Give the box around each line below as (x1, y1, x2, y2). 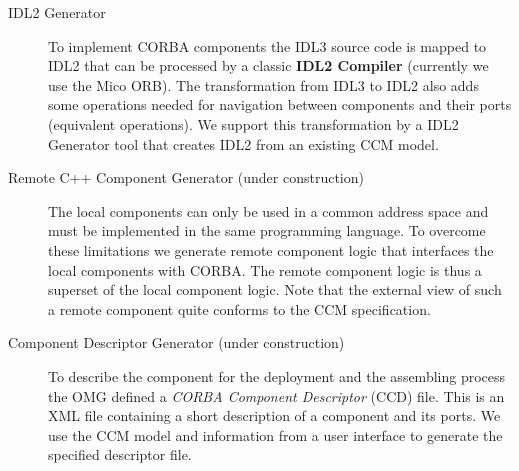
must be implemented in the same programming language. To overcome (48, 220, 486, 241)
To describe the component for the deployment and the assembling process (48, 365, 506, 386)
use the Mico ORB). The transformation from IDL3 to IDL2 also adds (48, 74, 479, 95)
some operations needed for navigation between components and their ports (48, 94, 512, 115)
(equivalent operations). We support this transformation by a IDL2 (48, 113, 459, 134)
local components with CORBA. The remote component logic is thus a (48, 259, 482, 280)
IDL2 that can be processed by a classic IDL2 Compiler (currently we (48, 55, 489, 76)
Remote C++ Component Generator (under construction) (8, 167, 364, 188)
